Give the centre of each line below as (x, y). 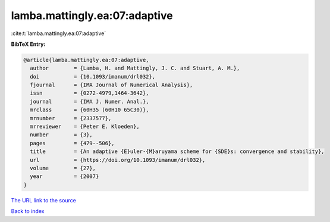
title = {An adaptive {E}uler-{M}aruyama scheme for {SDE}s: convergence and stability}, (177, 151)
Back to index (28, 211)
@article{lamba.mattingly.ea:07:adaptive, (86, 60)
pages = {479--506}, (73, 143)
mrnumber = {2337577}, (71, 118)
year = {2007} (65, 176)
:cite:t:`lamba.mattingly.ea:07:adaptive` (59, 33)
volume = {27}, (63, 168)
